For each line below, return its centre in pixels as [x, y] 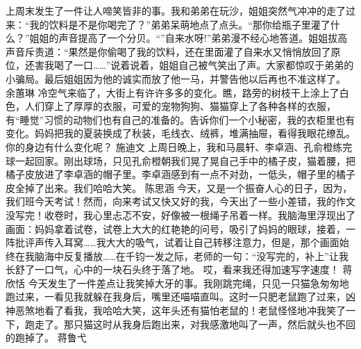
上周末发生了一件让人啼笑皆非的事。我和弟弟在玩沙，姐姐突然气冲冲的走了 [176, 10]
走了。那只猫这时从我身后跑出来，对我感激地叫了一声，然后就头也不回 [195, 324]
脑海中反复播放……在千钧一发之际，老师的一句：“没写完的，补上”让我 [191, 255]
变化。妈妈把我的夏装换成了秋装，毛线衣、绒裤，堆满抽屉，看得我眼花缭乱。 [180, 133]
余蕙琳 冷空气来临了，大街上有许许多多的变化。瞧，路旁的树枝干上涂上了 [173, 92]
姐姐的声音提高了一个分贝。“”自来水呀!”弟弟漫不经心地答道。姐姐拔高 [188, 38]
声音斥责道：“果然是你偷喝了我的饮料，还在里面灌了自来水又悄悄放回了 [168, 51]
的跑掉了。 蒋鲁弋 [46, 338]
